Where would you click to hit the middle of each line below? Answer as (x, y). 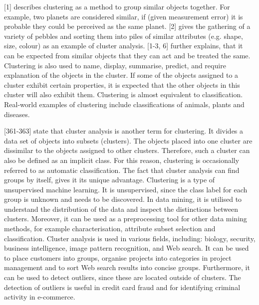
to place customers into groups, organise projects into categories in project (118, 257)
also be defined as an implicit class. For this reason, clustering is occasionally (122, 160)
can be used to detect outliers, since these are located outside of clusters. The (123, 277)
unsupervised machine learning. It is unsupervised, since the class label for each (126, 189)
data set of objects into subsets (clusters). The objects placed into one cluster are (128, 140)
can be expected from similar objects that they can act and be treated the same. (127, 55)
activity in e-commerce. (40, 297)
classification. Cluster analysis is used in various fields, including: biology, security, (130, 238)
